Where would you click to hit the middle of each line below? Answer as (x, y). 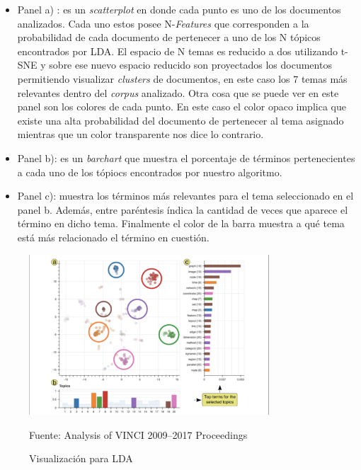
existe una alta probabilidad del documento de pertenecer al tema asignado (180, 120)
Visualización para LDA (81, 458)
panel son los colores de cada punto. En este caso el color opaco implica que (182, 107)
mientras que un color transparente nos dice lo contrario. (141, 134)
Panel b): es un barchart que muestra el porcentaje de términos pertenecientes (186, 157)
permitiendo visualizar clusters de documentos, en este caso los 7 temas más (182, 78)
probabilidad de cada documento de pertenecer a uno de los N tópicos (169, 37)
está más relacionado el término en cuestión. (113, 237)
